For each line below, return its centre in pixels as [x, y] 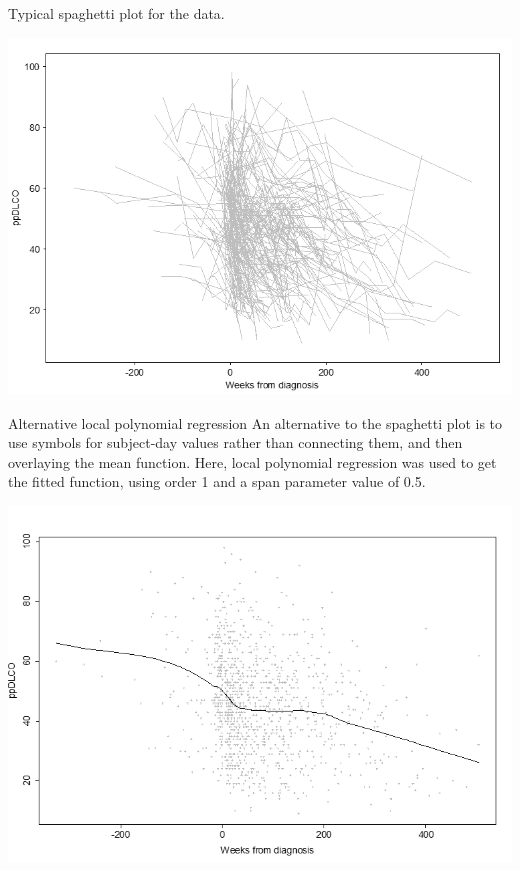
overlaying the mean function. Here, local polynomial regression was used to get [252, 461]
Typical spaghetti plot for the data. [116, 13]
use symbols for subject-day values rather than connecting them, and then [235, 442]
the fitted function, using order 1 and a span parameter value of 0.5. [217, 481]
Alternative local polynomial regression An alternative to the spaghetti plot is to [255, 422]
